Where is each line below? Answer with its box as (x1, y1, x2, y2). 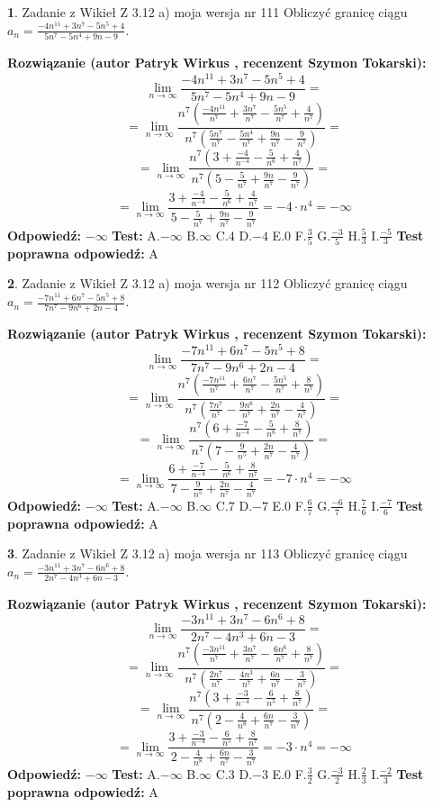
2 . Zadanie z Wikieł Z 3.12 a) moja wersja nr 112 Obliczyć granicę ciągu (7, 274, 408, 293)
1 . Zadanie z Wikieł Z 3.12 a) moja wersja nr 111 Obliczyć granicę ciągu (7, 3, 408, 21)
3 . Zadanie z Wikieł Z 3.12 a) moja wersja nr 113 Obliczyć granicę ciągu (7, 544, 408, 563)
